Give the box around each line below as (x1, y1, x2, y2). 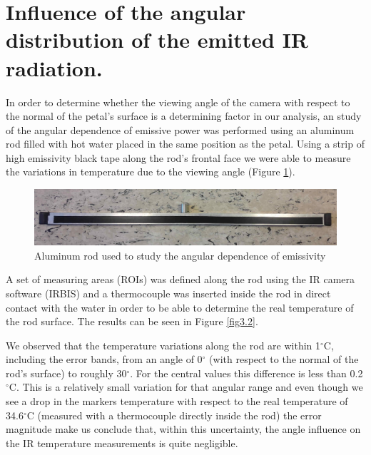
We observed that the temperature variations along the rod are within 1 (6, 337, 321, 352)
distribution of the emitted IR (6, 25, 309, 54)
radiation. (6, 53, 103, 82)
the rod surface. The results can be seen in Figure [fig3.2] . (6, 314, 258, 329)
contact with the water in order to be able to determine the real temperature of (6, 300, 354, 315)
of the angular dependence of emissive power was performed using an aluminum (6, 122, 355, 137)
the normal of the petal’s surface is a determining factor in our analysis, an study (6, 108, 362, 123)
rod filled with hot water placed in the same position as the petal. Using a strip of (6, 136, 365, 151)
